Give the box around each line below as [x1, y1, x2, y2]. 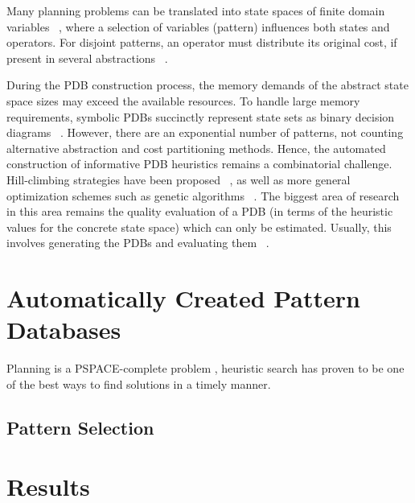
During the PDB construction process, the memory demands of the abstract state [6, 76, 409, 93]
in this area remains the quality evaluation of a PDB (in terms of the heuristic [6, 203, 393, 220]
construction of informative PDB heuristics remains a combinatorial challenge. [6, 155, 392, 172]
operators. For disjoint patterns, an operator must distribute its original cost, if [6, 34, 397, 51]
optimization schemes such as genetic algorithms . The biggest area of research [6, 187, 400, 204]
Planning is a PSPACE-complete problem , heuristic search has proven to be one [6, 360, 405, 377]
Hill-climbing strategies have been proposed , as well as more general [6, 171, 351, 188]
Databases [6, 313, 121, 346]
